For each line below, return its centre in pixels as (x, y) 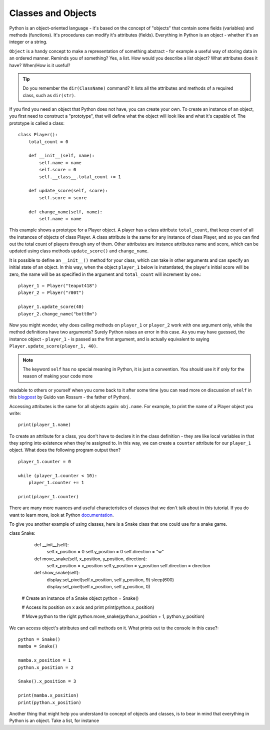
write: (15, 413)
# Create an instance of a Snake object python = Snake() (80, 598)
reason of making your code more (58, 376)
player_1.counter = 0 (44, 461)
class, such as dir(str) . (49, 95)
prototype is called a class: (37, 123)
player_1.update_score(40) (51, 307)
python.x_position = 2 (46, 667)
